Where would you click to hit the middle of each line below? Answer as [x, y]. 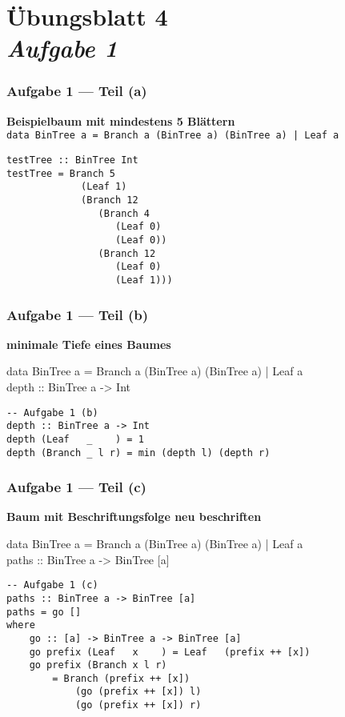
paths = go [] [44, 612]
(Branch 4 [124, 213]
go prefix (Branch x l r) [98, 665]
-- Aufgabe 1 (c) [52, 585]
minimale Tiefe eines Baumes [89, 344]
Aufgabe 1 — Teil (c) [76, 487]
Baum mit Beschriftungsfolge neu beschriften [134, 517]
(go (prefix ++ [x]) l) [138, 692]
